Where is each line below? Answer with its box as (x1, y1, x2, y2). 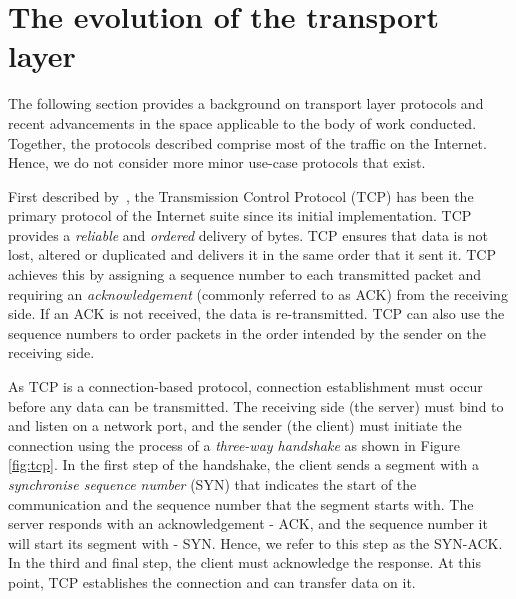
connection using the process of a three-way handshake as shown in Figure (8, 434, 461, 455)
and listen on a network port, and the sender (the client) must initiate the (8, 415, 462, 436)
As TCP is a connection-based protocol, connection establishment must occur (8, 376, 483, 397)
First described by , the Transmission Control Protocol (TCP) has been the (8, 185, 474, 206)
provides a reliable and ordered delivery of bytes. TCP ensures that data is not (8, 224, 488, 245)
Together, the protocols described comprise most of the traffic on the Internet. (8, 132, 487, 153)
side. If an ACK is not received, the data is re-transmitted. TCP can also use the (8, 303, 505, 324)
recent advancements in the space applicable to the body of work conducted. (8, 112, 477, 133)
